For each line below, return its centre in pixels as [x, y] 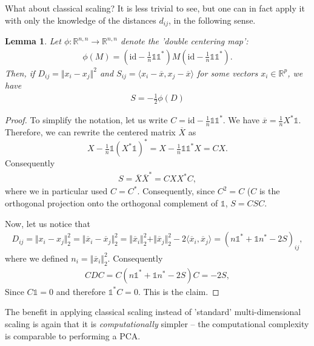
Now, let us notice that [48, 223]
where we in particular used [56, 191]
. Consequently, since [176, 191]
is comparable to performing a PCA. [73, 335]
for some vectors [228, 73]
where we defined [37, 258]
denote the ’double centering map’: [185, 41]
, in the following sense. [212, 20]
